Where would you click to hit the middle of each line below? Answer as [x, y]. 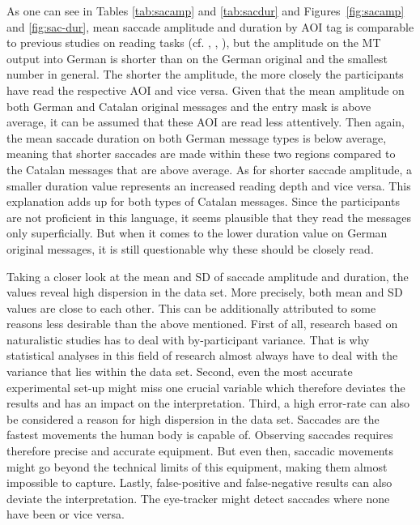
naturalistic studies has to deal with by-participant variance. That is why [188, 339]
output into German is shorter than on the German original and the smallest [197, 58]
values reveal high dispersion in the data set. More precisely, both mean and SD [205, 292]
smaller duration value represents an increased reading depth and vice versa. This [209, 185]
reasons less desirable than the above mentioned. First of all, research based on [202, 324]
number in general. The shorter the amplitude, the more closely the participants [205, 74]
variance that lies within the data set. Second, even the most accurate [180, 371]
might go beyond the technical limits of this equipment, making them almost [197, 466]
